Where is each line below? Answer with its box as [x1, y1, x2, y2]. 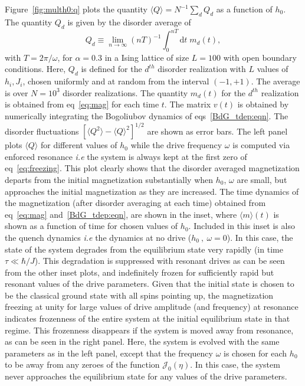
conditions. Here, [5, 63, 66, 75]
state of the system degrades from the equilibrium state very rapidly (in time [5, 243, 283, 255]
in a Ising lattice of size [104, 51, 189, 63]
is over [5, 86, 28, 99]
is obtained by [237, 98, 289, 110]
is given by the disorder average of [67, 15, 191, 28]
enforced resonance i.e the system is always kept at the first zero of [5, 150, 247, 162]
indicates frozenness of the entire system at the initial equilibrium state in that [5, 312, 290, 325]
